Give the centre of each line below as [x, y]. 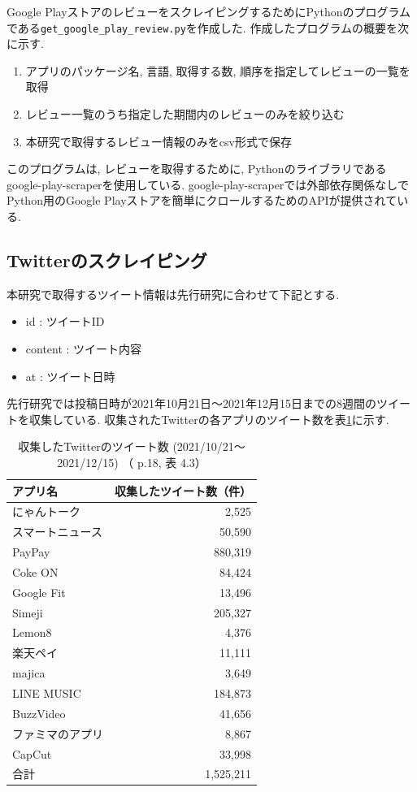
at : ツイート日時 [70, 376]
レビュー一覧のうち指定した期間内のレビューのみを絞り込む [185, 114]
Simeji [28, 612]
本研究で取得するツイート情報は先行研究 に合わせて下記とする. [173, 294]
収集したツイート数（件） [183, 490]
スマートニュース [57, 532]
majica [29, 673]
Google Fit [39, 592]
